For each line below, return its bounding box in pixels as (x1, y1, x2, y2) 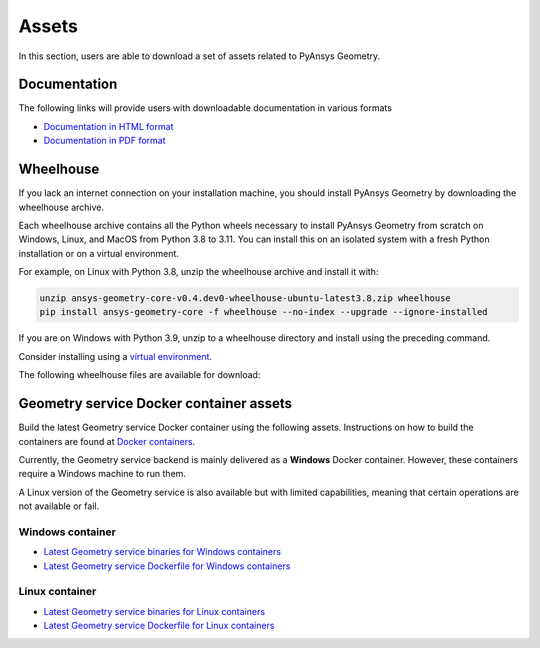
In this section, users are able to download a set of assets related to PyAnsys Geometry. (18, 50, 381, 62)
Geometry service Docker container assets (18, 395, 293, 412)
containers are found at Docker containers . (18, 435, 196, 447)
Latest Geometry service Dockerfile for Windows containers (43, 560, 291, 572)
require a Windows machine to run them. (18, 468, 187, 480)
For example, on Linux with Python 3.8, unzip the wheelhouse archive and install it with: (18, 266, 379, 278)
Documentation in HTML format (43, 120, 174, 132)
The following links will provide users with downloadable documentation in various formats (18, 102, 392, 114)
